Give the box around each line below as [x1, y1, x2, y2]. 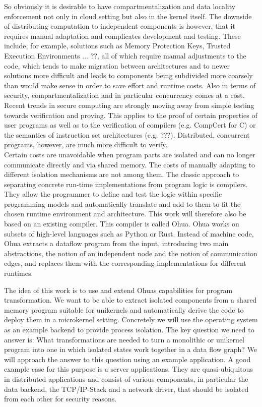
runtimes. [4, 268, 33, 278]
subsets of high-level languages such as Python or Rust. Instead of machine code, [4, 228, 254, 239]
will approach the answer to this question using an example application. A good [4, 354, 251, 364]
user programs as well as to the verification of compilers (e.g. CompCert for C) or [4, 120, 256, 130]
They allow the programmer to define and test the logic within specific [4, 189, 222, 199]
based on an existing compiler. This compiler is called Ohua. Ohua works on [4, 218, 239, 229]
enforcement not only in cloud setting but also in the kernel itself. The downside [4, 11, 252, 21]
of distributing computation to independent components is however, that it [4, 21, 235, 31]
